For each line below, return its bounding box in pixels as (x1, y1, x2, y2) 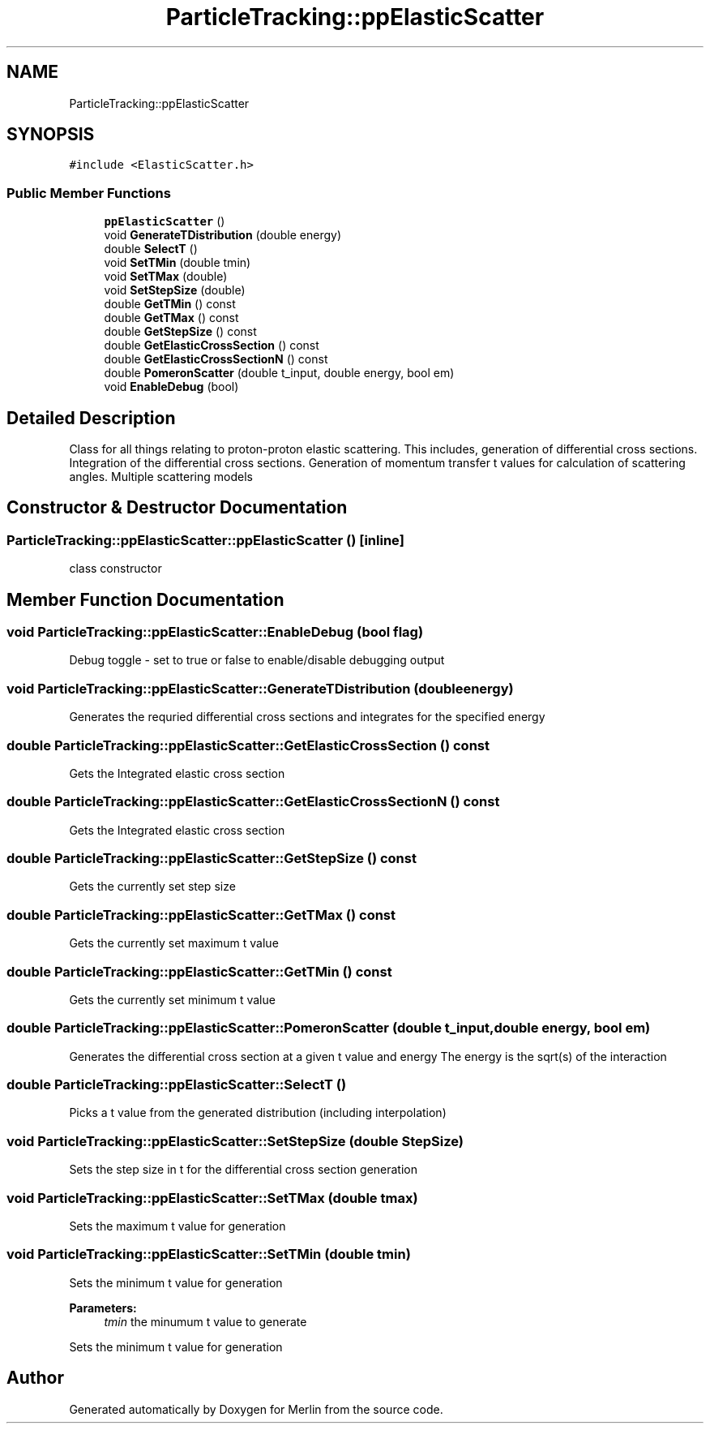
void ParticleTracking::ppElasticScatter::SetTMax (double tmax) (6, 1189, 418, 1206)
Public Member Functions (6, 184, 171, 201)
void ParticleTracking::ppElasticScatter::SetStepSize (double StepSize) (6, 1132, 464, 1149)
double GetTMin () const (104, 297, 236, 311)
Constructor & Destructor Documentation (6, 497, 348, 518)
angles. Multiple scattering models (69, 470, 253, 484)
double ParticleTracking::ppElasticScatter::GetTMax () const (6, 906, 396, 923)
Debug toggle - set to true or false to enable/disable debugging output (69, 653, 445, 668)
